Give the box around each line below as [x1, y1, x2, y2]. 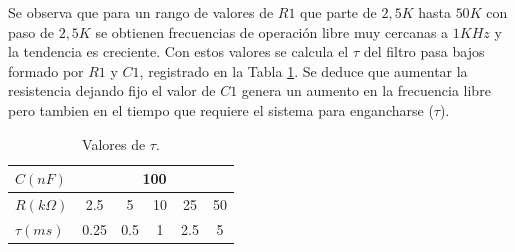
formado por [8, 60, 84, 81]
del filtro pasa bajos [363, 41, 485, 62]
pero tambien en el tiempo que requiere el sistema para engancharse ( [8, 99, 434, 120]
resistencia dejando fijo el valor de [8, 80, 216, 101]
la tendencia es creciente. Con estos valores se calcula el [8, 41, 349, 62]
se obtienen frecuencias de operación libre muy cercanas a [95, 21, 449, 42]
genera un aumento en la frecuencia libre [241, 80, 491, 101]
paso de [8, 21, 54, 42]
